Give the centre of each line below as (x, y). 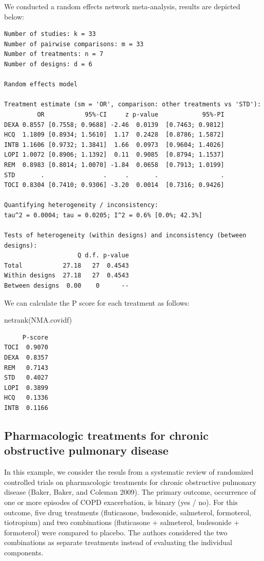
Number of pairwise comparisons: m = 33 (74, 44)
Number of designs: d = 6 (48, 64)
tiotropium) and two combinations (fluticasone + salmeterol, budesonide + (122, 522)
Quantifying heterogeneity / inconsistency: (81, 205)
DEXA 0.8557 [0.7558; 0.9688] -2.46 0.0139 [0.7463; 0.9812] (114, 125)
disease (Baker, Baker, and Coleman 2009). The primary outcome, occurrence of (130, 492)
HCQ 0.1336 (26, 398)
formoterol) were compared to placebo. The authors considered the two (116, 532)
